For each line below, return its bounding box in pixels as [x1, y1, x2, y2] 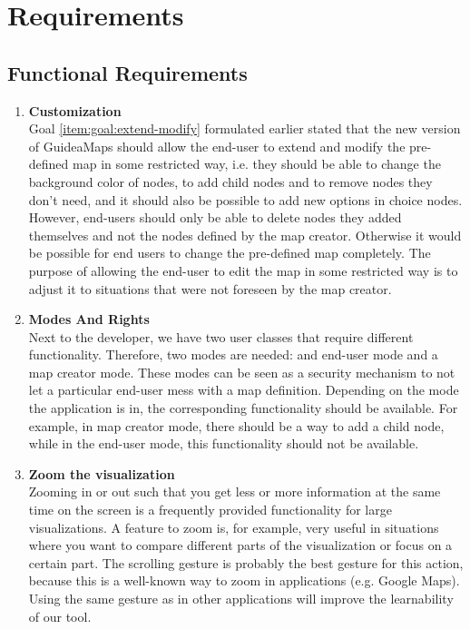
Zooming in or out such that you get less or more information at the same [28, 482, 441, 501]
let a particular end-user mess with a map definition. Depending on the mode [28, 380, 459, 399]
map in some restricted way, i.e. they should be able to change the [73, 154, 441, 173]
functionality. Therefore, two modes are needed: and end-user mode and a [28, 345, 438, 364]
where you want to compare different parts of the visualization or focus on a [28, 536, 453, 555]
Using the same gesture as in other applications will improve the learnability [28, 589, 454, 608]
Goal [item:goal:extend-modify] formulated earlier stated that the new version [28, 119, 461, 138]
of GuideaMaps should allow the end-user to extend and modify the [28, 136, 406, 155]
